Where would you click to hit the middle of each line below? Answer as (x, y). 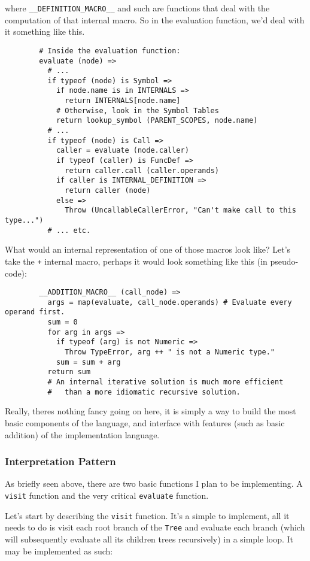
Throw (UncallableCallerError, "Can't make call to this (180, 210)
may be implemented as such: (59, 551)
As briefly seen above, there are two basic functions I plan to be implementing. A (154, 483)
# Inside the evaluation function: (110, 51)
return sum (69, 372)
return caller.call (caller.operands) (142, 170)
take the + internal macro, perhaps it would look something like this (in (136, 261)
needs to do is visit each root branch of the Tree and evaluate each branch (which (155, 527)
